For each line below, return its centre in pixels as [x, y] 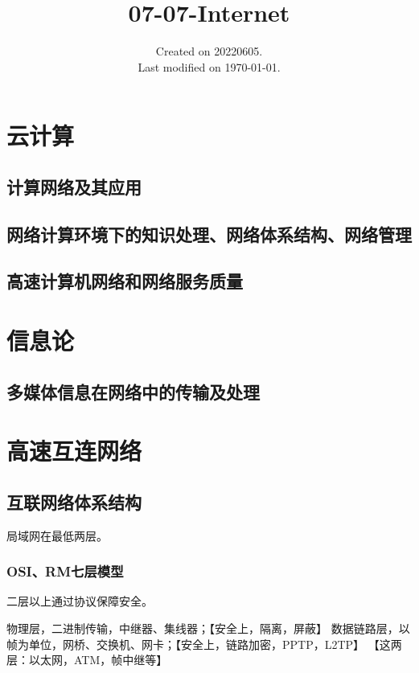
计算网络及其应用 [74, 186]
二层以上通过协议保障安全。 [80, 601]
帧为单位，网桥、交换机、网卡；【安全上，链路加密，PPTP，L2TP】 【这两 [204, 644]
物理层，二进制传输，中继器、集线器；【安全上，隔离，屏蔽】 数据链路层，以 [208, 628]
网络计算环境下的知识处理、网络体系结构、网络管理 [209, 234]
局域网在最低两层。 [57, 535]
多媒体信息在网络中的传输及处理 [133, 391]
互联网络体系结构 [74, 501]
